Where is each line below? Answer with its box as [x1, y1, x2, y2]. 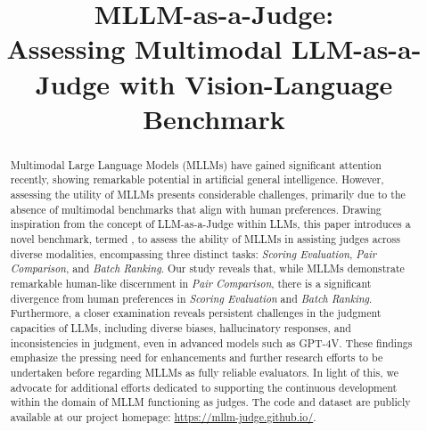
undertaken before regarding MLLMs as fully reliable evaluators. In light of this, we [10, 364, 398, 379]
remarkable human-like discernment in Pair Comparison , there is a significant [10, 275, 372, 290]
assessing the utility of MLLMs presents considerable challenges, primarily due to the [10, 187, 406, 202]
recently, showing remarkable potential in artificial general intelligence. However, [10, 172, 384, 187]
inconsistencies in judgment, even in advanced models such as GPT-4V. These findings [10, 335, 413, 350]
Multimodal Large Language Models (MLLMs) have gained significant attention [10, 157, 382, 172]
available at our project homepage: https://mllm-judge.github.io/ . [10, 409, 316, 424]
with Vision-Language [119, 65, 393, 102]
